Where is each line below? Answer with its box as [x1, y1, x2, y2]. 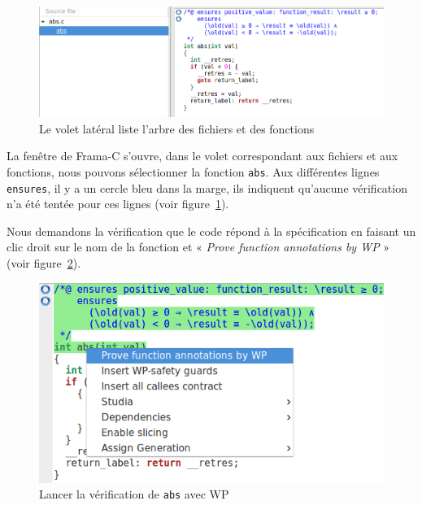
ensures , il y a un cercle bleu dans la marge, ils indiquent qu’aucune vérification [7, 179, 407, 196]
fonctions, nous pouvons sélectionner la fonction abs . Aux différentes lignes [7, 163, 380, 180]
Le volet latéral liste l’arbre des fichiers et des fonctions [39, 120, 315, 137]
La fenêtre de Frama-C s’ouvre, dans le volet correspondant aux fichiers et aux [7, 147, 398, 164]
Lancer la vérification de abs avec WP [39, 485, 229, 503]
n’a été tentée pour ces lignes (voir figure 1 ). [7, 195, 229, 212]
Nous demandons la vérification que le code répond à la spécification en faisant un [7, 222, 416, 239]
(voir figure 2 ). [7, 255, 81, 272]
